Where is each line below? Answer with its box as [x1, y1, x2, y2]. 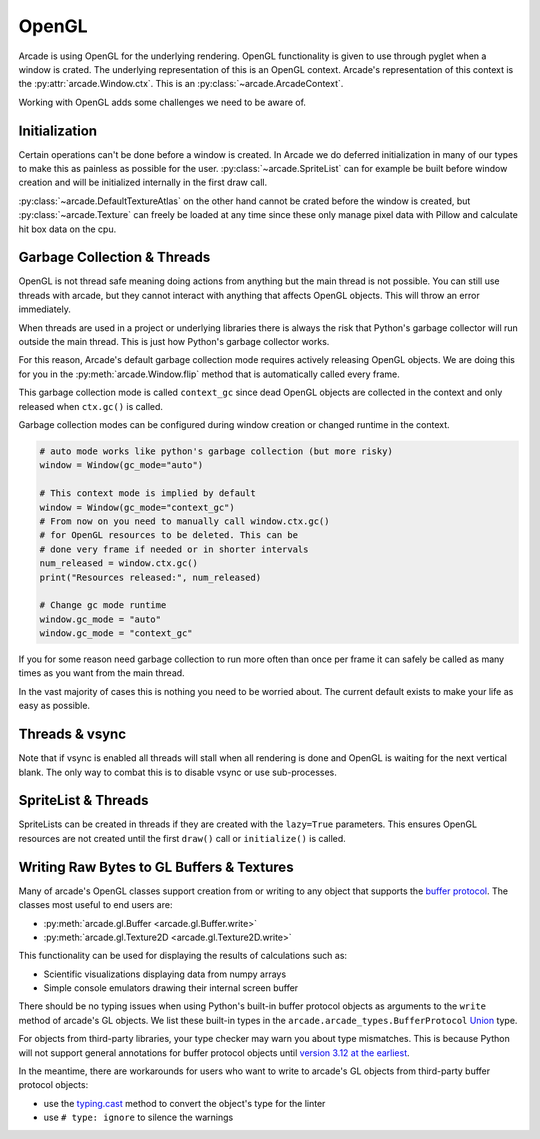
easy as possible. [18, 700, 90, 712]
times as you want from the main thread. [18, 667, 185, 679]
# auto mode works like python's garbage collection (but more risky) [39, 445, 394, 457]
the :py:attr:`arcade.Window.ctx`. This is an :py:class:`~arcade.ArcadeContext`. [18, 78, 344, 90]
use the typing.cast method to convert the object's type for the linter [43, 1097, 326, 1109]
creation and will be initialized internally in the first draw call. [18, 176, 268, 189]
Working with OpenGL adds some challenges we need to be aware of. [18, 96, 307, 108]
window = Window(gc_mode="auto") [39, 460, 204, 471]
